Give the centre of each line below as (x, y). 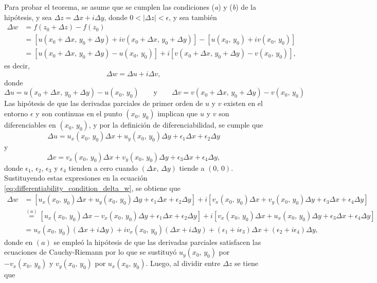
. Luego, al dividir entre (183, 263)
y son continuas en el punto (79, 113)
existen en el (243, 103)
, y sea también (193, 17)
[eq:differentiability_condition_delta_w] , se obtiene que (92, 188)
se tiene (246, 263)
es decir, (17, 66)
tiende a (192, 167)
